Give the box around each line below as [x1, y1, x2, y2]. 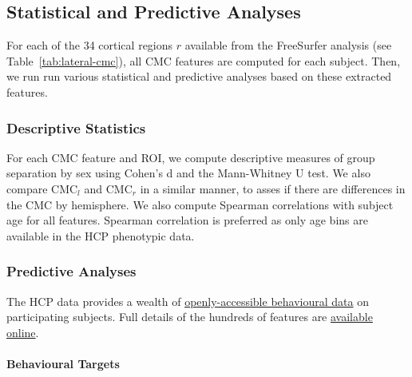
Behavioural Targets [6, 355, 120, 371]
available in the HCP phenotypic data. [6, 227, 195, 244]
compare [6, 180, 48, 196]
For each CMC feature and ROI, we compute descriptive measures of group [6, 149, 375, 165]
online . [6, 323, 39, 340]
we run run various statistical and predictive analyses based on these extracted [6, 68, 392, 85]
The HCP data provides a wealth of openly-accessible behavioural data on [6, 292, 369, 309]
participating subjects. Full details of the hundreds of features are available [6, 308, 373, 325]
